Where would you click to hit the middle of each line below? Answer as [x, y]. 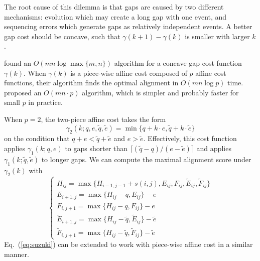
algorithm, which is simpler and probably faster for [160, 92]
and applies [214, 148]
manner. [17, 254]
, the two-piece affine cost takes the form [103, 119]
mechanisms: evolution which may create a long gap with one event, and [115, 16]
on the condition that [37, 138]
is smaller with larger [217, 36]
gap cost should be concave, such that [62, 36]
